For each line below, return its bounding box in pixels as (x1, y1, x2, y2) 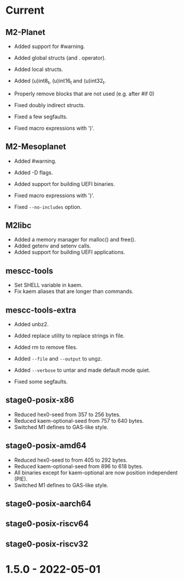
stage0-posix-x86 (5, 395, 74, 406)
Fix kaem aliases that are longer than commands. (14, 288, 134, 295)
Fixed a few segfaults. (14, 113, 68, 120)
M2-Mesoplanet (5, 141, 66, 152)
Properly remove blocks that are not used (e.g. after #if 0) (14, 90, 155, 97)
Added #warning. (14, 157, 57, 165)
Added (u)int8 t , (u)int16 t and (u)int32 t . (14, 78, 106, 86)
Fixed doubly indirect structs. (14, 101, 86, 108)
